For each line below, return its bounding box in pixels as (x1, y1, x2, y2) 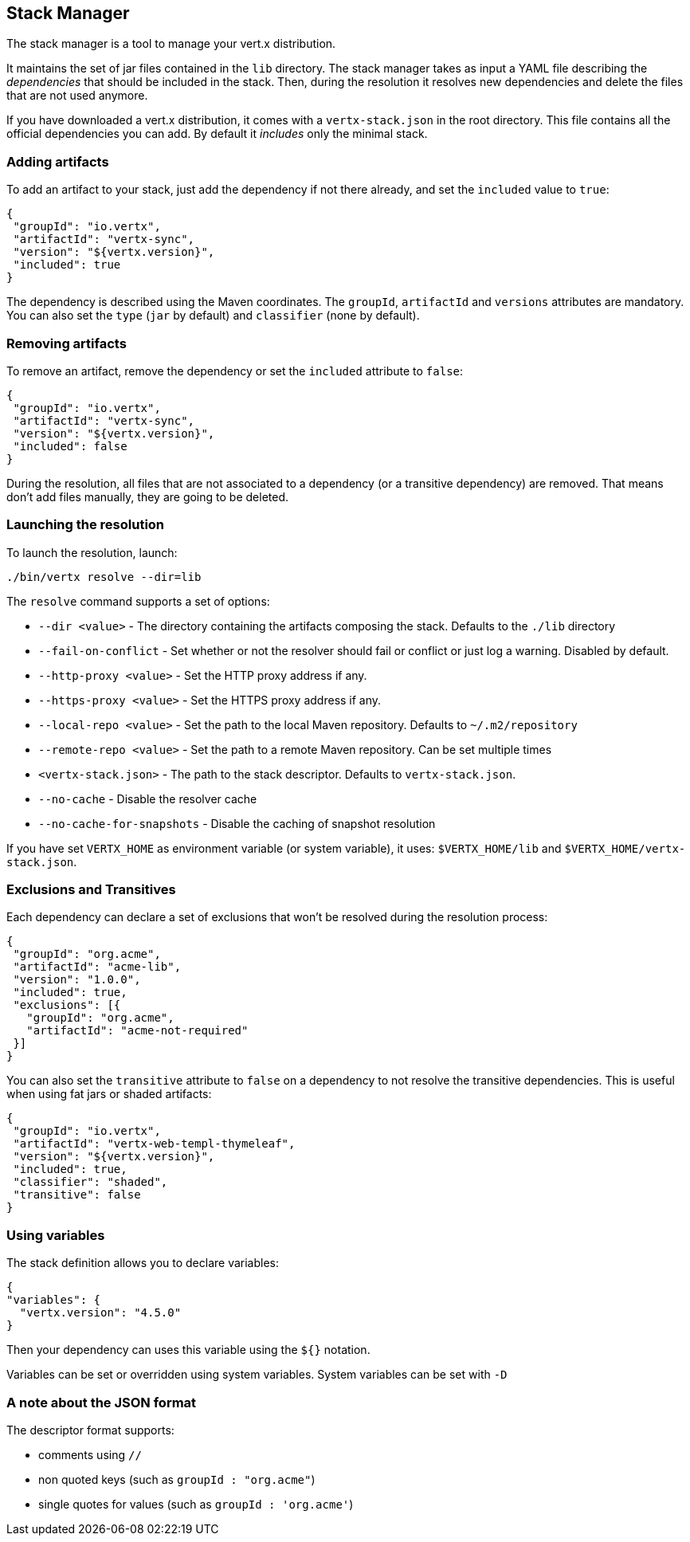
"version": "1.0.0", (13, 973, 141, 987)
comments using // (38, 1447, 142, 1462)
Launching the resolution (6, 516, 165, 533)
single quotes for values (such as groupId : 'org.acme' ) (38, 1497, 354, 1511)
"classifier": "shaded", (13, 1175, 168, 1189)
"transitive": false (13, 1188, 141, 1202)
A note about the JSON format (6, 1394, 197, 1411)
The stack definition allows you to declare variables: (6, 1256, 280, 1270)
